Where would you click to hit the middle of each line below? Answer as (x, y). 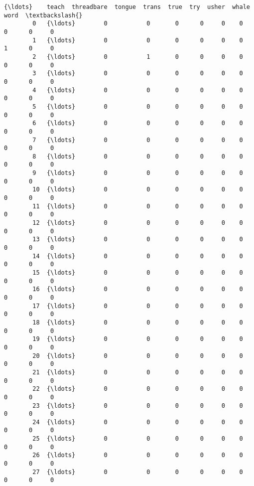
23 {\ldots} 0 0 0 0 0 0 (138, 405)
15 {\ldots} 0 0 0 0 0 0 (138, 273)
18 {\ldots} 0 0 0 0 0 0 (138, 322)
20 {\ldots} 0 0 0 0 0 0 (138, 356)
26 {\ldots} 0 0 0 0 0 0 (138, 455)
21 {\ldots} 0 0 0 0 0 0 (138, 372)
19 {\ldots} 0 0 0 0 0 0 (138, 339)
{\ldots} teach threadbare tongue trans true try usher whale (127, 7)
